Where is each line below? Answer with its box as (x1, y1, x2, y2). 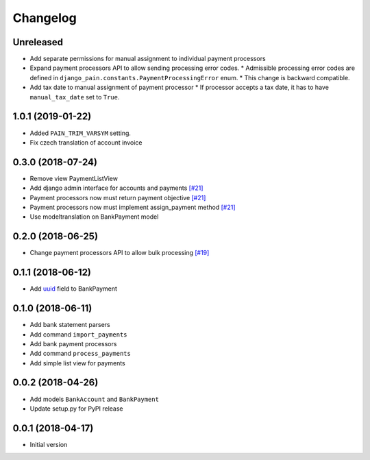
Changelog (12, 10, 77, 25)
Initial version (29, 440, 68, 448)
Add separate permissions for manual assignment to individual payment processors (29, 55, 267, 63)
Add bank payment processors (29, 339, 117, 348)
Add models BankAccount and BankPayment (29, 395, 159, 403)
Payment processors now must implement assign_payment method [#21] (29, 203, 236, 211)
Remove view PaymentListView (29, 174, 118, 182)
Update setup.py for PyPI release (29, 404, 123, 413)
